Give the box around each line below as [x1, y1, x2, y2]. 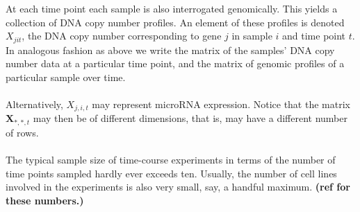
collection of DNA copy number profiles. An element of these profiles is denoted [6, 15, 345, 29]
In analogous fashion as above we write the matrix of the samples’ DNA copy [6, 42, 335, 57]
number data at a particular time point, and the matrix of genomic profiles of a [6, 56, 345, 71]
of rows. [6, 125, 39, 139]
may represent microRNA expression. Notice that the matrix [92, 97, 350, 112]
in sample [231, 28, 272, 43]
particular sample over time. [6, 69, 126, 84]
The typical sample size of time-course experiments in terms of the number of [6, 152, 336, 167]
